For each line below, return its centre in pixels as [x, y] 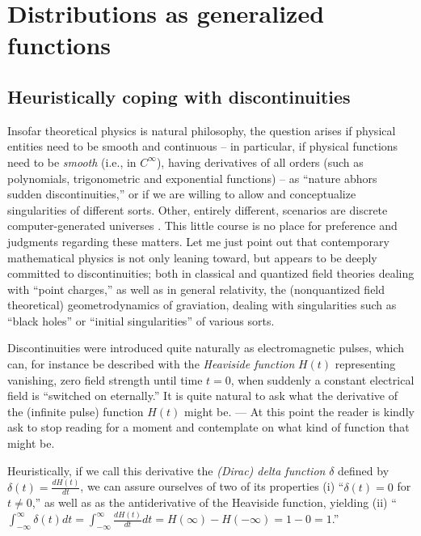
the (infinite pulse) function [76, 411]
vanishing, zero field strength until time [105, 379]
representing [365, 364]
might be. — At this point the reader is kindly [299, 411]
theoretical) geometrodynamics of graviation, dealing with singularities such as [202, 305]
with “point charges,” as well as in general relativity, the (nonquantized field [196, 289]
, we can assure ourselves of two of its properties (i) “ [212, 486]
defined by [364, 470]
